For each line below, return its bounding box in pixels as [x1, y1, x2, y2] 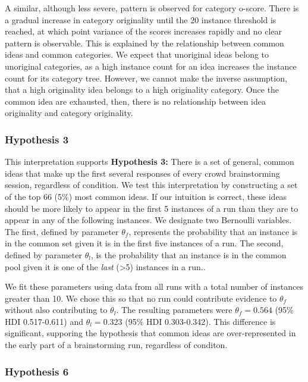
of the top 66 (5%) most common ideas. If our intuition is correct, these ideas [5, 190, 287, 202]
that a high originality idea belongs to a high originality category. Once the [5, 83, 279, 96]
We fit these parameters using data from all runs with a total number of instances [5, 280, 303, 293]
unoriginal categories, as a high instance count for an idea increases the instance [5, 60, 297, 72]
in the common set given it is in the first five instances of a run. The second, [5, 237, 284, 249]
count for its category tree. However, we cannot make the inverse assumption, [5, 71, 287, 84]
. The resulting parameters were [116, 303, 232, 316]
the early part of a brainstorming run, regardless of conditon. [5, 339, 228, 351]
